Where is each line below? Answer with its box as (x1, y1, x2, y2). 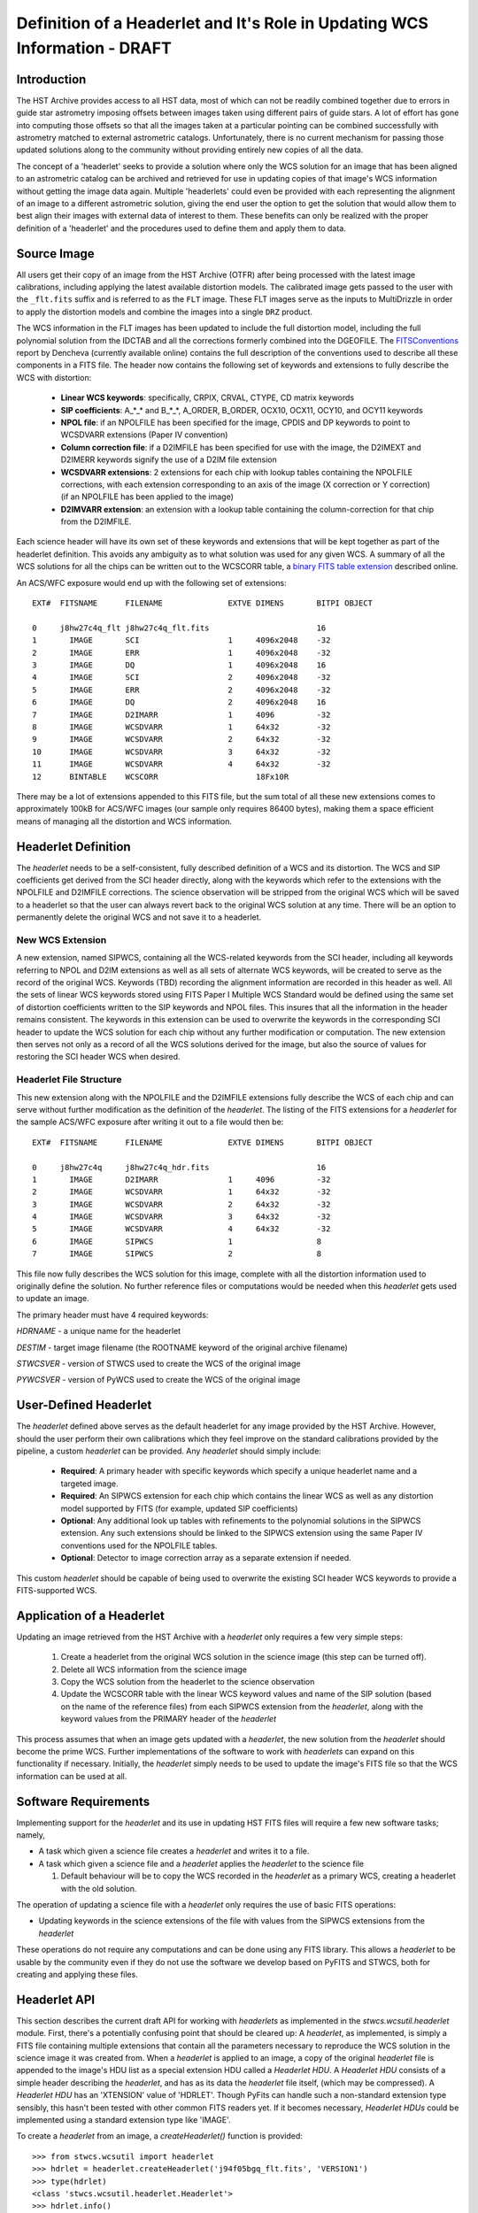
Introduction (16, 72, 87, 87)
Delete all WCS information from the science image (60, 1664, 248, 1675)
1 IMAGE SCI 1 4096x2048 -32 (32, 636, 331, 645)
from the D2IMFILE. (60, 516, 132, 527)
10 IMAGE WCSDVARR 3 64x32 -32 (32, 746, 331, 757)
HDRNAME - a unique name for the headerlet (16, 1326, 181, 1337)
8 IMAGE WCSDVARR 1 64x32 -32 (32, 721, 331, 732)
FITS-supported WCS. (16, 1585, 97, 1595)
